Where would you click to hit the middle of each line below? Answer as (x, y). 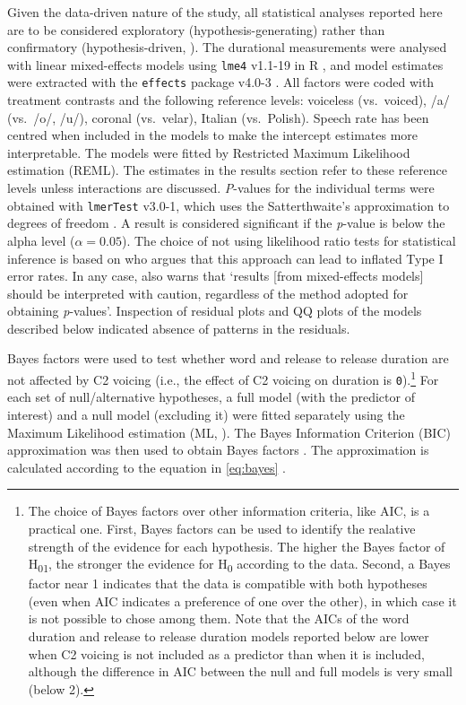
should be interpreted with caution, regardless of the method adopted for (208, 293)
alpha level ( (41, 240)
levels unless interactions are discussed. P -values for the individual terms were (221, 188)
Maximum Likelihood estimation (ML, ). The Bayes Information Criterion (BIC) (229, 432)
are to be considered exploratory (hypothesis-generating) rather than (196, 29)
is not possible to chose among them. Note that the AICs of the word (219, 618)
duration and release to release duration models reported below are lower (229, 636)
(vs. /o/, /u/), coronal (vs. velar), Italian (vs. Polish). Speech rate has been (218, 117)
